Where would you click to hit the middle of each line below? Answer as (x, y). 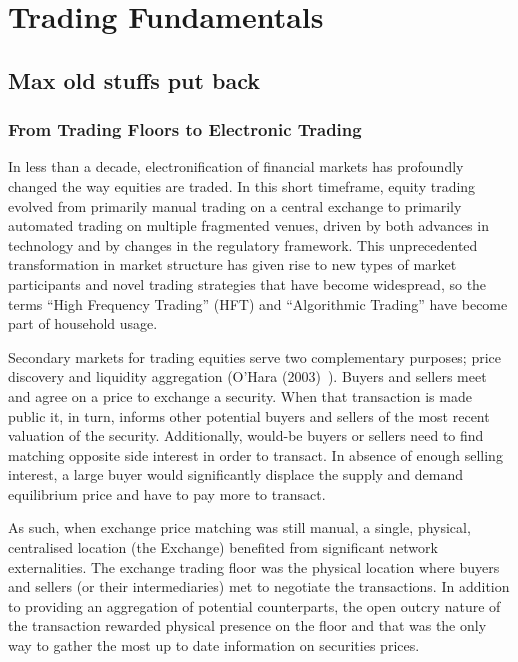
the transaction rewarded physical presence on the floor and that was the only (247, 625)
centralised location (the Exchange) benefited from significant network (223, 547)
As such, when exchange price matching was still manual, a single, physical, (239, 527)
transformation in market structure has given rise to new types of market (232, 264)
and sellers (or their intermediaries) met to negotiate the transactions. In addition (259, 586)
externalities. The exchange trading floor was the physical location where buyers (254, 566)
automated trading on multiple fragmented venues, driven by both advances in (248, 225)
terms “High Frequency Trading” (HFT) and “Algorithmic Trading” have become (258, 303)
